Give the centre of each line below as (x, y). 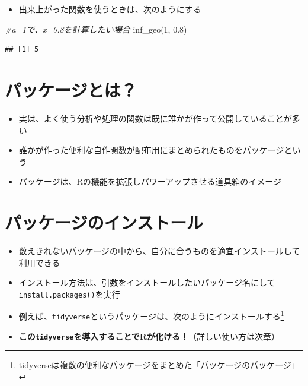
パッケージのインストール (104, 222)
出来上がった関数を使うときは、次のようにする (110, 9)
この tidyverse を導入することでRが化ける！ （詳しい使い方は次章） (149, 336)
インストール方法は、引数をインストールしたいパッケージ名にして (147, 282)
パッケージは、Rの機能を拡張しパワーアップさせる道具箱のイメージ (150, 181)
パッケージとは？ (71, 89)
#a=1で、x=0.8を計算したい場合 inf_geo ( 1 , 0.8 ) (96, 29)
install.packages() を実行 (69, 294)
